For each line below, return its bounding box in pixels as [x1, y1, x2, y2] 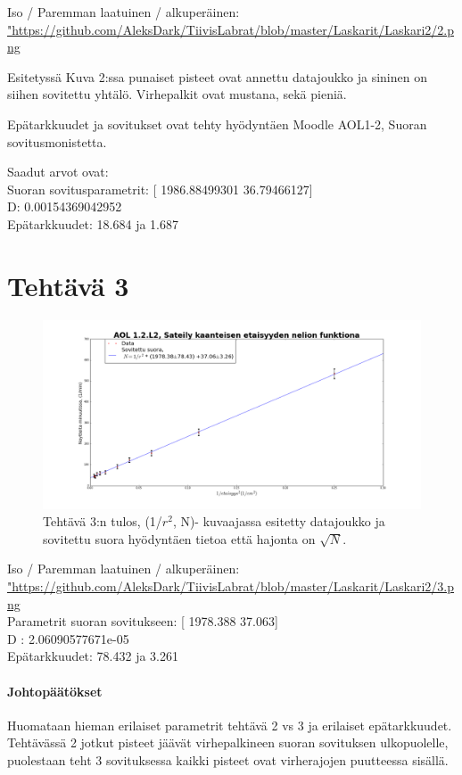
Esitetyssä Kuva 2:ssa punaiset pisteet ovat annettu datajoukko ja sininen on [7, 67, 427, 86]
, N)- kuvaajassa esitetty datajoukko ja [172, 512, 385, 531]
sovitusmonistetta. [7, 132, 107, 151]
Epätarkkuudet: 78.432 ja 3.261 [7, 647, 178, 665]
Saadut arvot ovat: [7, 162, 109, 181]
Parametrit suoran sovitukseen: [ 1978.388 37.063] [7, 612, 278, 631]
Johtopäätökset [7, 681, 103, 700]
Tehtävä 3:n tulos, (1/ [43, 512, 162, 531]
